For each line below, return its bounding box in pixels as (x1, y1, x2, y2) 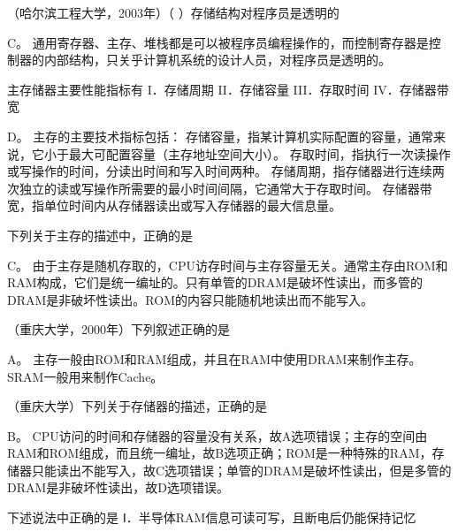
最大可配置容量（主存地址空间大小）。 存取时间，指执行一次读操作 (68, 144, 451, 163)
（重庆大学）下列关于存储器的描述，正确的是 (7, 397, 267, 415)
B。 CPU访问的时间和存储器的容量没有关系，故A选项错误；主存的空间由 (7, 426, 428, 445)
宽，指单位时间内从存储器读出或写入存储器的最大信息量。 (7, 196, 341, 215)
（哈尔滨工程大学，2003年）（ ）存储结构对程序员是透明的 (7, 4, 340, 21)
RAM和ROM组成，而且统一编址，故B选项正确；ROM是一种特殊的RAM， (7, 444, 432, 462)
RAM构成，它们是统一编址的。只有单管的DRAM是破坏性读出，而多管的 (7, 273, 423, 292)
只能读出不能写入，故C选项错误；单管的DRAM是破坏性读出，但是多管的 (31, 460, 452, 479)
